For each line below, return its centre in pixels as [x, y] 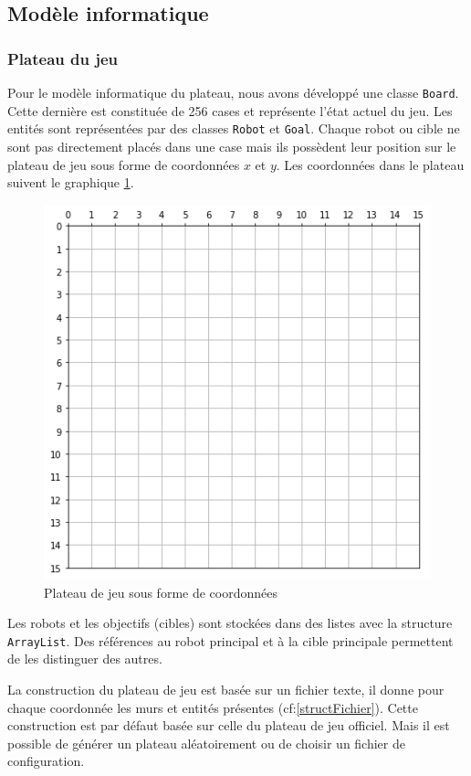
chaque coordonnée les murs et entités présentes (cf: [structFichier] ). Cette [213, 707]
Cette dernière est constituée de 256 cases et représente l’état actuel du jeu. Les [230, 110]
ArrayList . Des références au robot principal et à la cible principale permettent [230, 640]
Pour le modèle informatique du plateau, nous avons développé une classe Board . [233, 92]
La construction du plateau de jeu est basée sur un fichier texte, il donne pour [226, 689]
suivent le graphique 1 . [71, 182]
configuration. [46, 761]
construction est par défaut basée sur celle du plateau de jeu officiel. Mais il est [229, 725]
